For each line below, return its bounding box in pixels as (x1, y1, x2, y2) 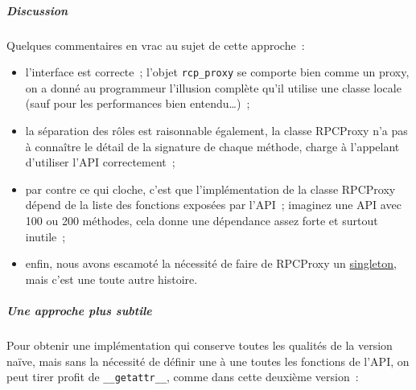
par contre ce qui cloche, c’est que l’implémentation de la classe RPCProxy (25, 180, 396, 197)
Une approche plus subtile (6, 302, 152, 318)
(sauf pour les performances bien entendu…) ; (25, 95, 250, 112)
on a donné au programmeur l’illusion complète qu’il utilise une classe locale (25, 79, 402, 96)
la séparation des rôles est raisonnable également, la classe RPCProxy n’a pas (25, 122, 408, 138)
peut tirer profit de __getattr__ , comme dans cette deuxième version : (6, 368, 359, 385)
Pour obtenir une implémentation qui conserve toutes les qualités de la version (6, 336, 393, 353)
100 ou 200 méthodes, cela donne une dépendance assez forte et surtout (25, 211, 378, 228)
